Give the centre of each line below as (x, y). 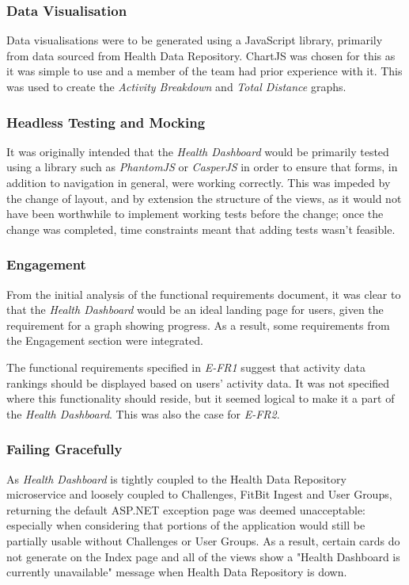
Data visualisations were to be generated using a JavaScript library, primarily (195, 40)
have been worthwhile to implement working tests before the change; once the (195, 214)
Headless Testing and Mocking (106, 122)
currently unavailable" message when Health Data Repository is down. (177, 572)
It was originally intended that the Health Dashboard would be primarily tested (198, 151)
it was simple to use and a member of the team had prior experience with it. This (204, 71)
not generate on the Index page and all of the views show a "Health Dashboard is (203, 556)
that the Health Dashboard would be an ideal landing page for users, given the (195, 310)
